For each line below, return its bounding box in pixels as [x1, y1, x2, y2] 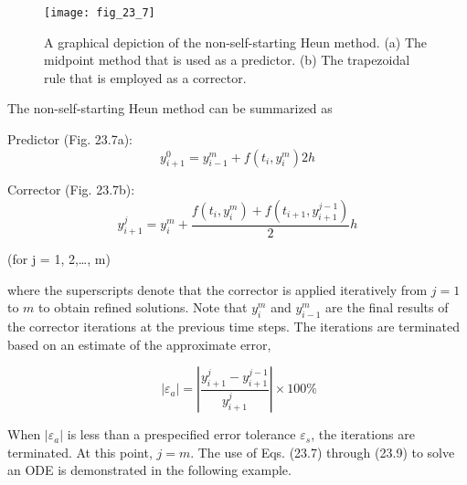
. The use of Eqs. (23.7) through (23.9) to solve [190, 442, 455, 461]
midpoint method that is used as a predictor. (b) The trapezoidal [44, 50, 410, 69]
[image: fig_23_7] [44, 6, 155, 19]
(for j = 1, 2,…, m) [7, 249, 111, 269]
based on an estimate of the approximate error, [7, 334, 271, 353]
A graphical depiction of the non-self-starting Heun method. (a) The [44, 32, 428, 51]
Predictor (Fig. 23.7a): [7, 130, 133, 149]
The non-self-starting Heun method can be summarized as [7, 99, 333, 118]
